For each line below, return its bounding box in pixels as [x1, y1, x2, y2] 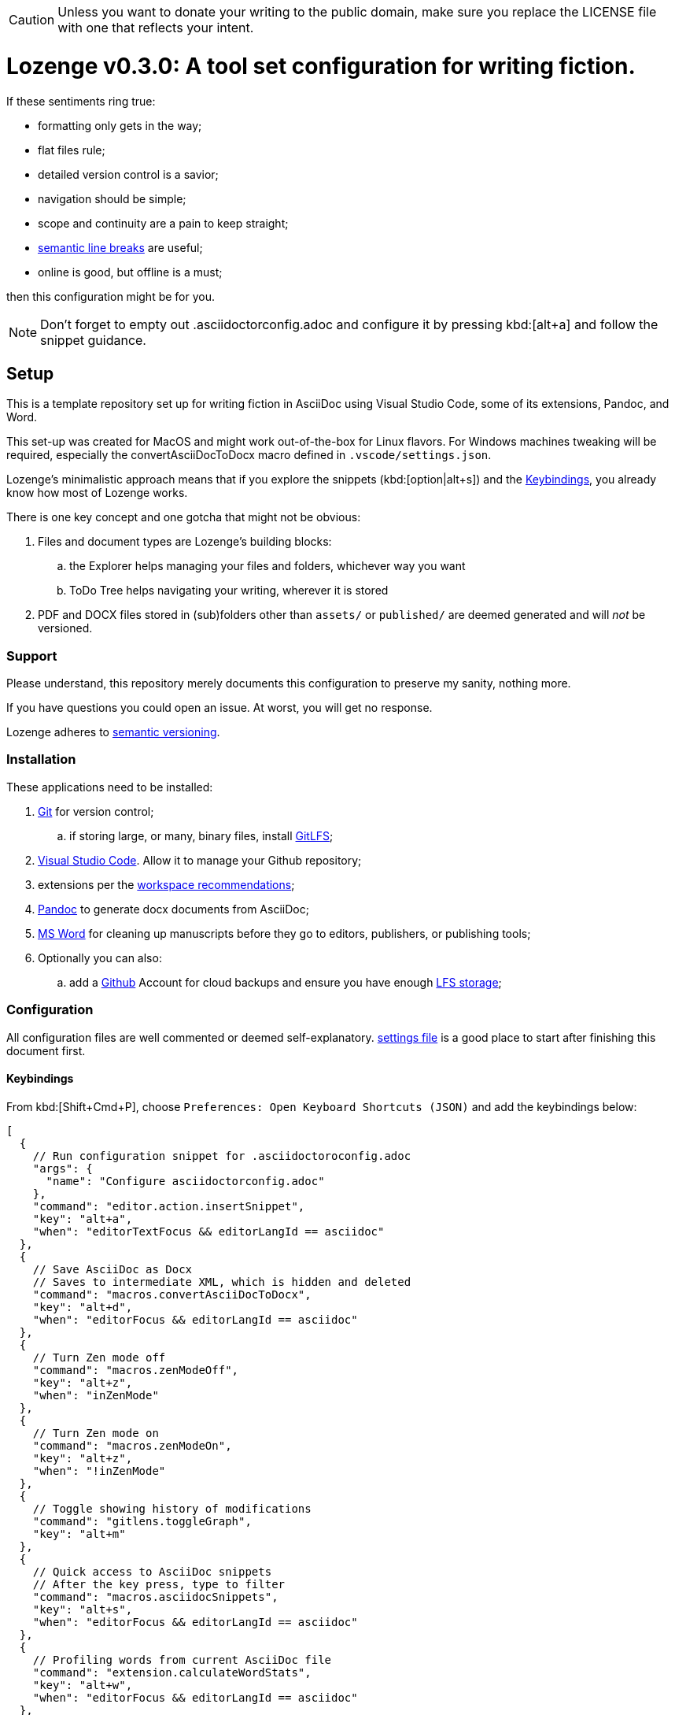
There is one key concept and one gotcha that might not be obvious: [6, 510, 361, 524]
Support [6, 647, 57, 664]
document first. [6, 1043, 86, 1058]
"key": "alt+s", [32, 1602, 133, 1616]
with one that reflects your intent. [57, 20, 254, 35]
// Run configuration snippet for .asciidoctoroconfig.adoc [32, 1149, 411, 1162]
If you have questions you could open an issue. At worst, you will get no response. [6, 701, 433, 715]
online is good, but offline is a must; [38, 265, 223, 279]
